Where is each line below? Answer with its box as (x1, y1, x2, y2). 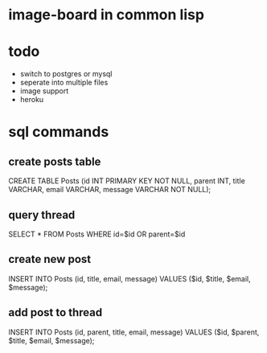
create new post (8, 252, 91, 266)
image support (19, 86, 69, 96)
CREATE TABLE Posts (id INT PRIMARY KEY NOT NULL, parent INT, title (8, 176, 245, 186)
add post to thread (8, 306, 103, 319)
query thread (8, 207, 76, 222)
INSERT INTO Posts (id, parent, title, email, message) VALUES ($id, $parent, (8, 327, 260, 337)
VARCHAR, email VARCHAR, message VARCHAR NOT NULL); (8, 185, 212, 195)
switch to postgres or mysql (19, 69, 113, 79)
